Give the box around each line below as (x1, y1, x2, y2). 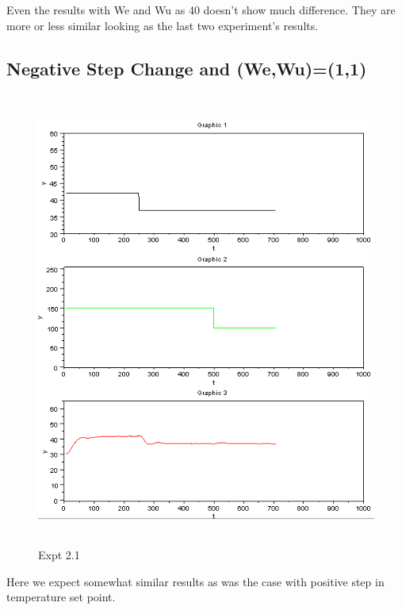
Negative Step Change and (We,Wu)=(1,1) (6, 56, 367, 80)
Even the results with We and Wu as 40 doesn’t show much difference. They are (6, 2, 396, 17)
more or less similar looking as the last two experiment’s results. (6, 17, 319, 33)
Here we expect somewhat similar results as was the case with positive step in (6, 573, 385, 589)
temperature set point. (6, 589, 116, 605)
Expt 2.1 (38, 546, 80, 562)
